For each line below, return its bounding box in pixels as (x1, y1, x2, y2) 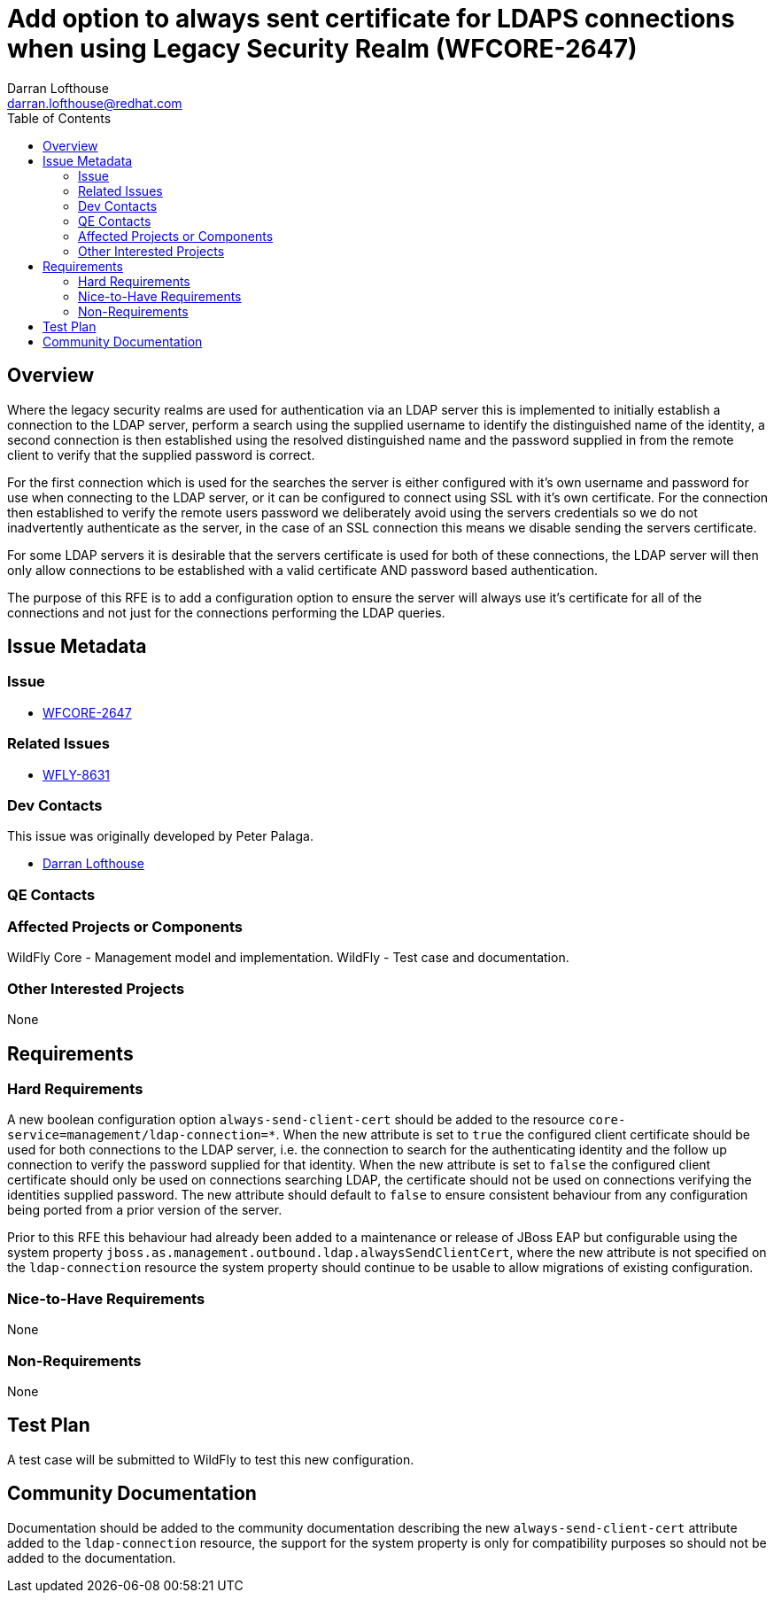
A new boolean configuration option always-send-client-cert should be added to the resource (7, 1112, 585, 1128)
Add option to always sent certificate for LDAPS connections (7, 4, 735, 34)
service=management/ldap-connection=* (7, 1128, 276, 1143)
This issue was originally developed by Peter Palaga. (7, 828, 313, 844)
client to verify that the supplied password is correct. (7, 447, 315, 462)
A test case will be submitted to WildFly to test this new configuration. (7, 1451, 414, 1467)
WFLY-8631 (43, 766, 111, 782)
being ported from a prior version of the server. (7, 1202, 283, 1218)
